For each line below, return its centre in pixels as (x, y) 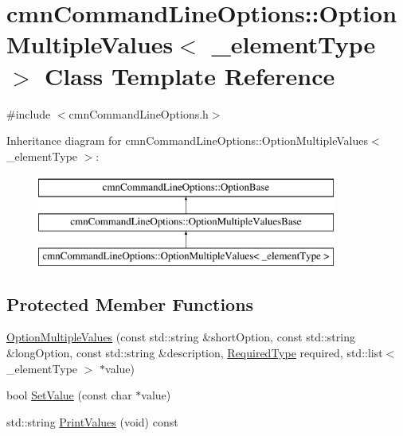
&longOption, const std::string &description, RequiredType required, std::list (195, 353)
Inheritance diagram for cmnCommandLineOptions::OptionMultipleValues (187, 140)
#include (29, 113)
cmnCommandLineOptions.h (139, 113)
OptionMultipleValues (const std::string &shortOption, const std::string (181, 337)
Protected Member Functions (130, 304)
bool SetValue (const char (69, 395)
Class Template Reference (190, 75)
